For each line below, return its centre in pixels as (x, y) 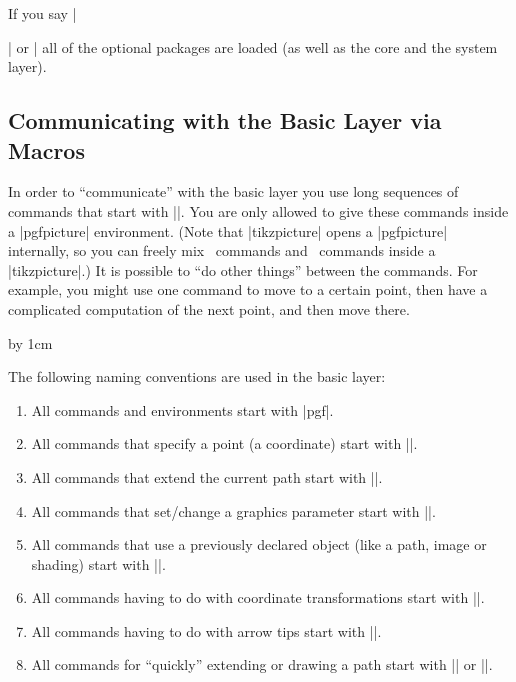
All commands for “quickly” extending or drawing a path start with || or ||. (262, 664)
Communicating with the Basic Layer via (225, 120)
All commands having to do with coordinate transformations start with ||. (258, 597)
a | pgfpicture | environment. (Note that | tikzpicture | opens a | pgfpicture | (228, 230)
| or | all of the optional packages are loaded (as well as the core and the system (253, 46)
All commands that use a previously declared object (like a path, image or (259, 544)
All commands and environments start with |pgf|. (182, 409)
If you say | (42, 13)
